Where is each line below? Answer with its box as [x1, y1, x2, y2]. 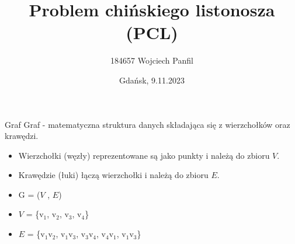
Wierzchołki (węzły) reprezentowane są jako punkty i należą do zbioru [18, 149, 270, 161]
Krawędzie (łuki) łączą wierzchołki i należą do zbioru [18, 169, 209, 181]
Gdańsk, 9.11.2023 [119, 74, 185, 86]
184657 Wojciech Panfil [110, 54, 193, 67]
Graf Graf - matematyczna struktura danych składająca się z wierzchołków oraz [5, 118, 290, 130]
